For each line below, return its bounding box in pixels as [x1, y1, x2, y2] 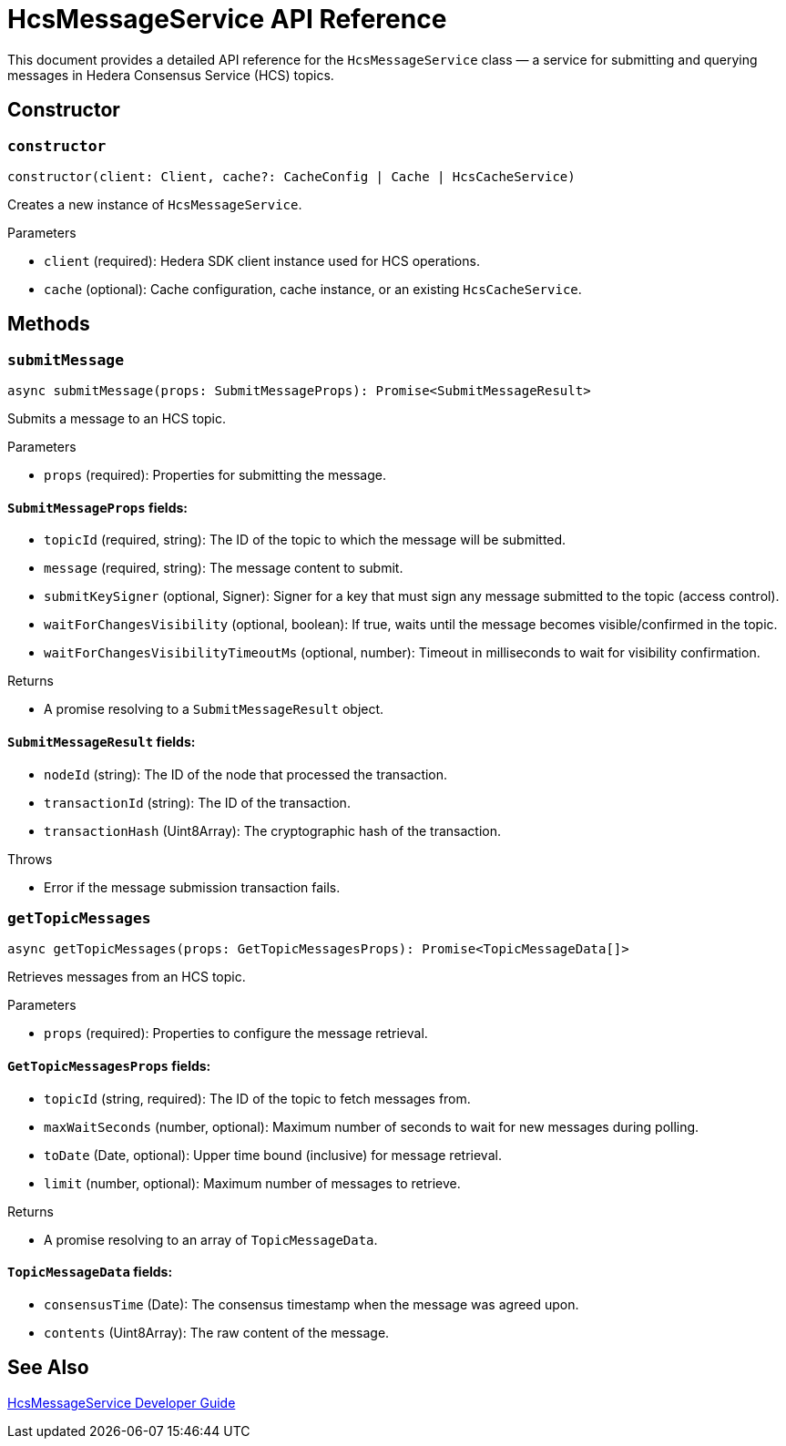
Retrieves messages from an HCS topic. [7, 969, 246, 985]
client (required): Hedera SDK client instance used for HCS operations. [44, 252, 480, 269]
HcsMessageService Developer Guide [7, 1394, 236, 1410]
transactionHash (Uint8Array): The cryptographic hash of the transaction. [44, 822, 502, 839]
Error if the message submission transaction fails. [44, 879, 341, 895]
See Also [7, 1356, 89, 1380]
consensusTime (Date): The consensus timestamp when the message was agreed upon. [44, 1296, 579, 1312]
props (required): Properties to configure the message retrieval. [44, 1025, 428, 1042]
